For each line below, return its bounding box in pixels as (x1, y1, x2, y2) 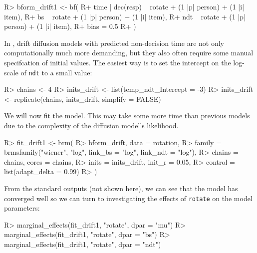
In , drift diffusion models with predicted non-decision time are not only (4, 37, 224, 48)
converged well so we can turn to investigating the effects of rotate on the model (4, 193, 253, 203)
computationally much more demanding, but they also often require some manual (4, 47, 254, 58)
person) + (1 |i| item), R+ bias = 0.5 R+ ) (4, 21, 136, 31)
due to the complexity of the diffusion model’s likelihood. (4, 120, 179, 130)
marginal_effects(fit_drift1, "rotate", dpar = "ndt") (4, 239, 161, 249)
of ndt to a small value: (20, 67, 92, 77)
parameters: (4, 203, 40, 213)
